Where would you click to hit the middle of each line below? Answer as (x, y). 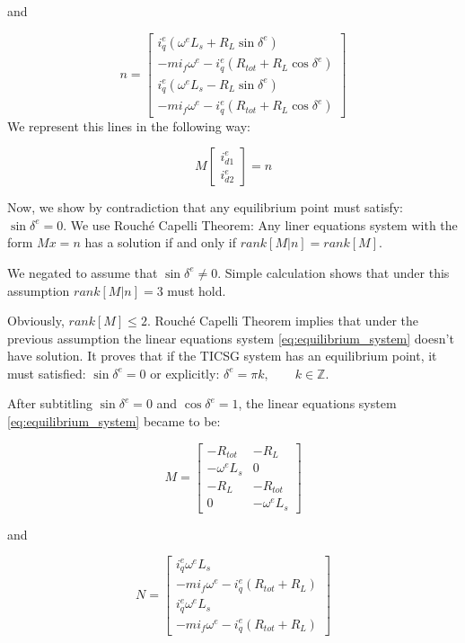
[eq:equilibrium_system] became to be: (114, 421)
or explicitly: (185, 373)
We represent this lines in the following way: (129, 125)
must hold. (197, 290)
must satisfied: (47, 373)
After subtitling (50, 403)
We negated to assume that (83, 272)
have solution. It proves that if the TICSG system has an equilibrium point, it (222, 356)
